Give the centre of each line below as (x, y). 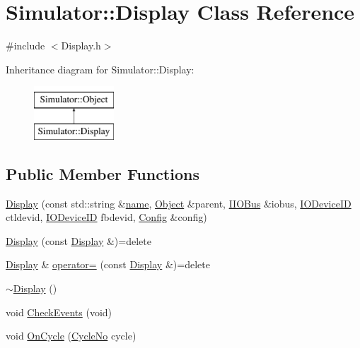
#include (25, 46)
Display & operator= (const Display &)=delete (108, 264)
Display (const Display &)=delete (79, 240)
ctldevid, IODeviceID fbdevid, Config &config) (106, 217)
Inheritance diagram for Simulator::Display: (100, 69)
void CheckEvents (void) (59, 312)
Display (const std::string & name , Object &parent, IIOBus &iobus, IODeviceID (179, 203)
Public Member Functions (103, 173)
